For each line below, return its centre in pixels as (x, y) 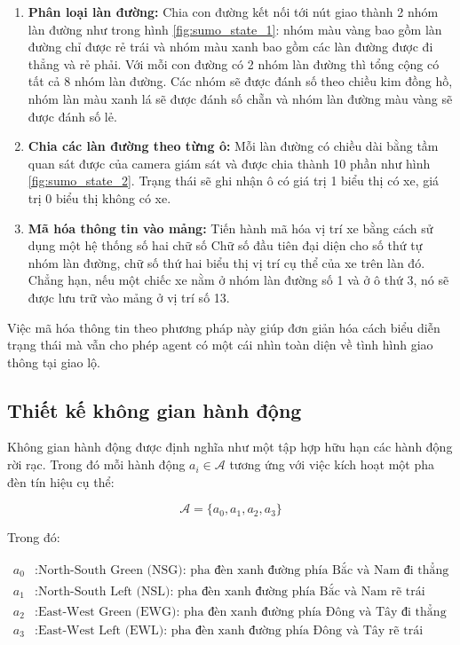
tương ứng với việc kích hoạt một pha (332, 464)
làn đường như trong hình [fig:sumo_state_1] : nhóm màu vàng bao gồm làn (235, 29)
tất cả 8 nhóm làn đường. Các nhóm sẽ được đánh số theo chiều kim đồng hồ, (240, 81)
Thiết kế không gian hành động (155, 409)
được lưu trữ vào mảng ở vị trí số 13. (129, 297)
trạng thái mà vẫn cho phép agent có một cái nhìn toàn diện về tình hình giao (220, 345)
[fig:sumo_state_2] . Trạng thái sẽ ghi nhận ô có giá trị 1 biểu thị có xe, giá (234, 181)
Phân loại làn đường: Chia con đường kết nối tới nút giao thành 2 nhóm (233, 12)
